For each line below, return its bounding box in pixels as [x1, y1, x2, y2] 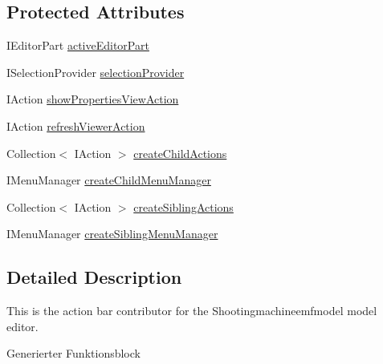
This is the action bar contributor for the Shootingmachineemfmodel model [6, 302, 377, 319]
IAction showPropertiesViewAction [6, 91, 179, 107]
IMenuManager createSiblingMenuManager [6, 225, 218, 242]
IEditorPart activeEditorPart [6, 37, 149, 54]
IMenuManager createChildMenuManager [6, 172, 211, 188]
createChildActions [133, 144, 227, 161]
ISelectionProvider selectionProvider [6, 63, 185, 80]
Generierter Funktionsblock [6, 345, 141, 362]
